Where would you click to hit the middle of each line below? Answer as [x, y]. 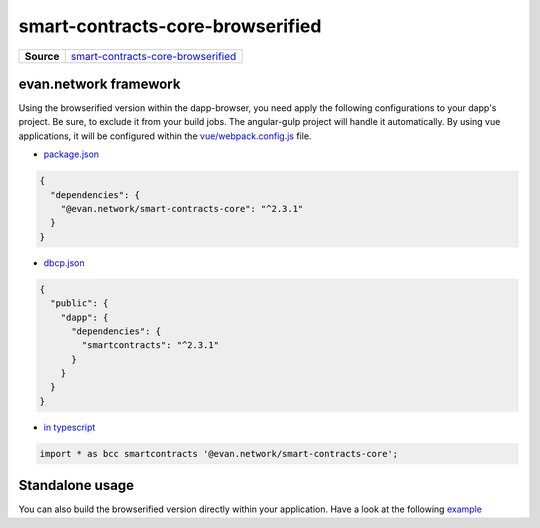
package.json [71, 154]
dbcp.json [64, 262]
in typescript [69, 427]
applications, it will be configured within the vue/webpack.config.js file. [165, 136]
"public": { [79, 303]
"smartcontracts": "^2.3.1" [150, 345]
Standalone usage [76, 485]
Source [42, 56]
